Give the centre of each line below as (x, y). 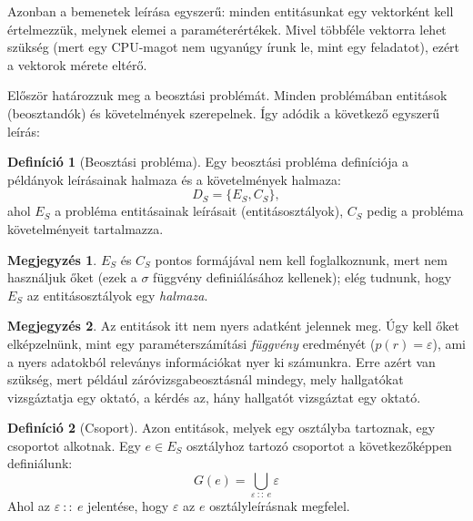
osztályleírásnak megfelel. (280, 506)
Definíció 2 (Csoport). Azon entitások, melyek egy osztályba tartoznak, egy (221, 428)
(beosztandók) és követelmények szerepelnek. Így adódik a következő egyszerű (224, 112)
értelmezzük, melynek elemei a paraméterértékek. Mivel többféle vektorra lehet (227, 29)
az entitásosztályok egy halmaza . (117, 295)
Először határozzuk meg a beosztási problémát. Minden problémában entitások (227, 95)
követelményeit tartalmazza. (86, 228)
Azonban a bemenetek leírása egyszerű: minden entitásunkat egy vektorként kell (231, 11)
